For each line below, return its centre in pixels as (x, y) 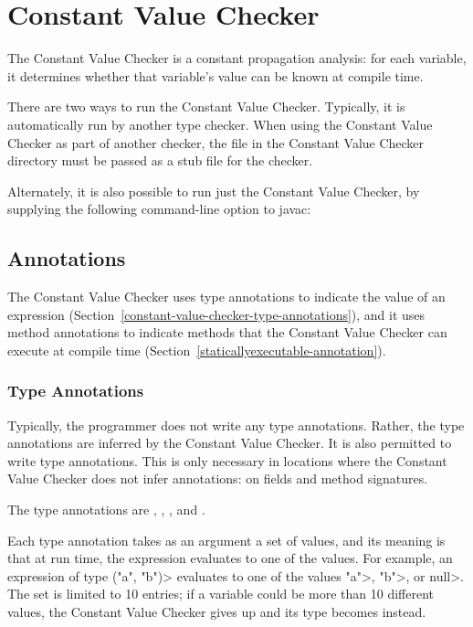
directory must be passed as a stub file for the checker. (160, 160)
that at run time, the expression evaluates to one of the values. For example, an (230, 558)
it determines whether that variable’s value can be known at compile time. (215, 75)
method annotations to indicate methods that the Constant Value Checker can (227, 332)
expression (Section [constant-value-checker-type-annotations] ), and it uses (216, 314)
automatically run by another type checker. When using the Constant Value (220, 124)
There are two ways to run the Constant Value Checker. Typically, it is (206, 106)
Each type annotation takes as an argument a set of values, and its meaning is (226, 540)
